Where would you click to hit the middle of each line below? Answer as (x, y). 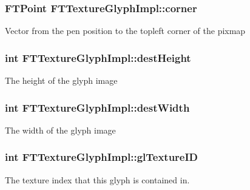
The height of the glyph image (61, 80)
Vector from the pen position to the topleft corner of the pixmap (125, 31)
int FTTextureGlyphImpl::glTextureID (102, 157)
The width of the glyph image (60, 130)
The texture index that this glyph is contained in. (97, 179)
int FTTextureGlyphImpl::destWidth (97, 107)
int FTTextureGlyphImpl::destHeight (98, 57)
